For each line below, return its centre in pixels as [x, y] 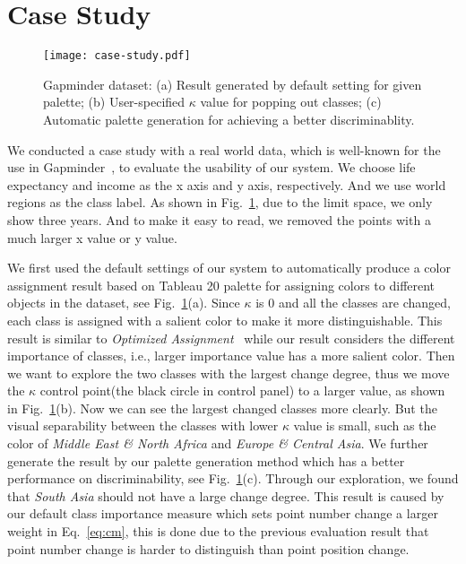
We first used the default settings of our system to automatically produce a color [229, 268]
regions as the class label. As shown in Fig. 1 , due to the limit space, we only [220, 202]
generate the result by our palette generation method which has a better [206, 460]
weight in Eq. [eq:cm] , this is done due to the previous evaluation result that [218, 531]
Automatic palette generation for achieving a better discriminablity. [229, 119]
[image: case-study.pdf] [117, 56]
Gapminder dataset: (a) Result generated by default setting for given [233, 84]
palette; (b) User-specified [114, 102]
